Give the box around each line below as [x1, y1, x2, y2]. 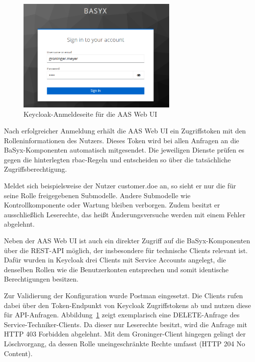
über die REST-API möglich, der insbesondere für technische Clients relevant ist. [4, 245, 248, 255]
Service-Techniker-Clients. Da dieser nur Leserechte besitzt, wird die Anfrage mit [4, 319, 247, 329]
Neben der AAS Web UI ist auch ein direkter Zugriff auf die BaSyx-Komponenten [4, 235, 251, 246]
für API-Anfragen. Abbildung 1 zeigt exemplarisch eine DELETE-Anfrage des [4, 310, 240, 320]
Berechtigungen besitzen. [4, 274, 78, 284]
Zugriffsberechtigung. [4, 164, 67, 174]
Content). [4, 348, 33, 358]
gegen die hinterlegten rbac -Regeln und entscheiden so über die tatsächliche [4, 154, 231, 164]
